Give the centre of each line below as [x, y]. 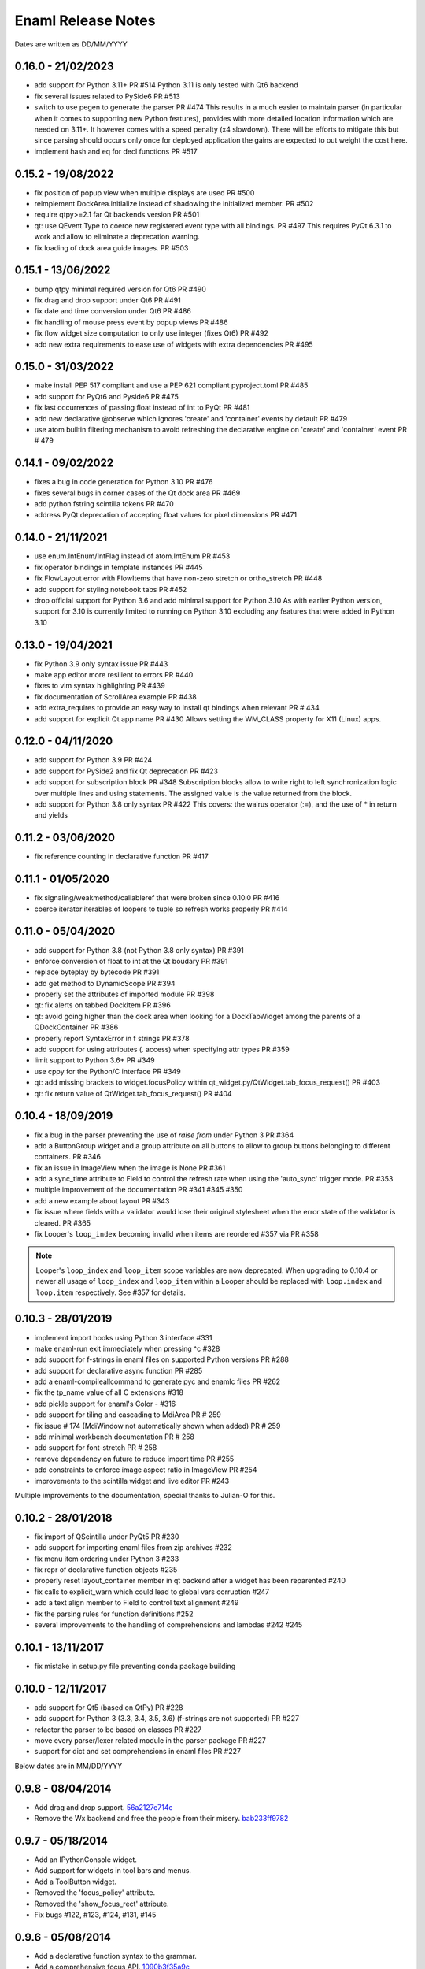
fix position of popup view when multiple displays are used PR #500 [144, 192]
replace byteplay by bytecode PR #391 [97, 972]
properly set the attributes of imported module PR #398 [124, 994]
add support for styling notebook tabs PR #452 [111, 589]
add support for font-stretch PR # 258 [96, 1448]
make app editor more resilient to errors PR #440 [114, 675]
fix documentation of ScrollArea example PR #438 [115, 696]
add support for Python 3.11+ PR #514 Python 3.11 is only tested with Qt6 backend [166, 85]
